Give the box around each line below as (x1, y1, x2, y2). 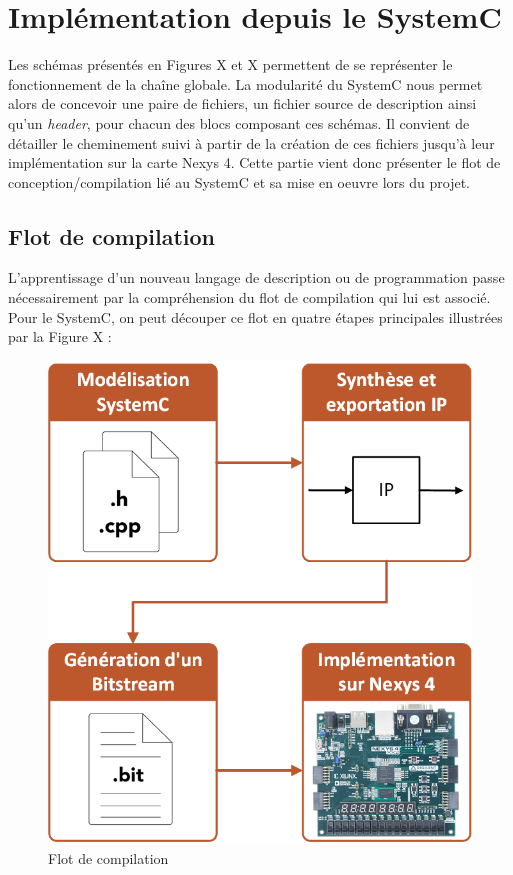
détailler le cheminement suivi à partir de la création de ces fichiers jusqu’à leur (8, 132, 495, 153)
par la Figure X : (8, 326, 112, 347)
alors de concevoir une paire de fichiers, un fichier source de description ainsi (8, 93, 477, 114)
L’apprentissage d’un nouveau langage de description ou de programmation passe (8, 267, 505, 288)
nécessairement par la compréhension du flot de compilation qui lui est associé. (8, 287, 491, 308)
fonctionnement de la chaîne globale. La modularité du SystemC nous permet (8, 73, 483, 94)
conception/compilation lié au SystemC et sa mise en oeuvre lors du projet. (8, 171, 471, 192)
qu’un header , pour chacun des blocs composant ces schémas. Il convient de (8, 112, 470, 133)
